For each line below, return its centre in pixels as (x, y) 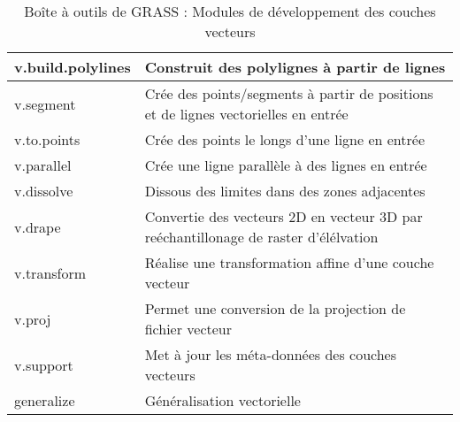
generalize (45, 400)
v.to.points (47, 139)
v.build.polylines (73, 67)
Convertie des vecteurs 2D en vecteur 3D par (284, 216)
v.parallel (43, 165)
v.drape (38, 226)
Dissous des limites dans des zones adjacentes (285, 191)
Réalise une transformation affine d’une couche (289, 262)
